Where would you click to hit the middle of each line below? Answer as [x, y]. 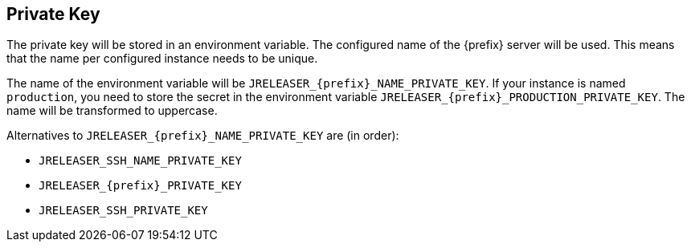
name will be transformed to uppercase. [112, 111]
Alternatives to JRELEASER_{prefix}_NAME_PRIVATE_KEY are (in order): [203, 136]
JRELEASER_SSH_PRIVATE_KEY [123, 211]
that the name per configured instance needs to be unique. [162, 59]
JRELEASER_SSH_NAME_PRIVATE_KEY [140, 161]
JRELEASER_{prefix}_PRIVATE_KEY [140, 186]
